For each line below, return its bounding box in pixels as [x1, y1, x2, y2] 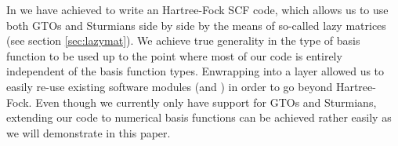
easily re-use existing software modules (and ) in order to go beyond [6, 78, 333, 94]
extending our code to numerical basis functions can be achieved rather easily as [6, 109, 392, 126]
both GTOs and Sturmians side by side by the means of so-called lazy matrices [6, 16, 386, 33]
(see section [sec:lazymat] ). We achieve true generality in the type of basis [6, 32, 360, 49]
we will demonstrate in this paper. [6, 124, 171, 141]
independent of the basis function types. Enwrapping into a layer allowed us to [6, 63, 385, 79]
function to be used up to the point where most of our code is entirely [6, 47, 342, 64]
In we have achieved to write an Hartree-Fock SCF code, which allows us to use [6, 2, 389, 17]
